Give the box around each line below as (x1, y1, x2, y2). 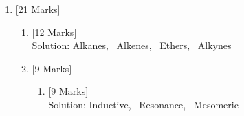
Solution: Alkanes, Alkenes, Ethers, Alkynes (32, 38, 232, 53)
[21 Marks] (15, 2, 60, 16)
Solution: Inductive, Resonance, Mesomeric (48, 97, 239, 111)
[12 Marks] (32, 25, 77, 39)
